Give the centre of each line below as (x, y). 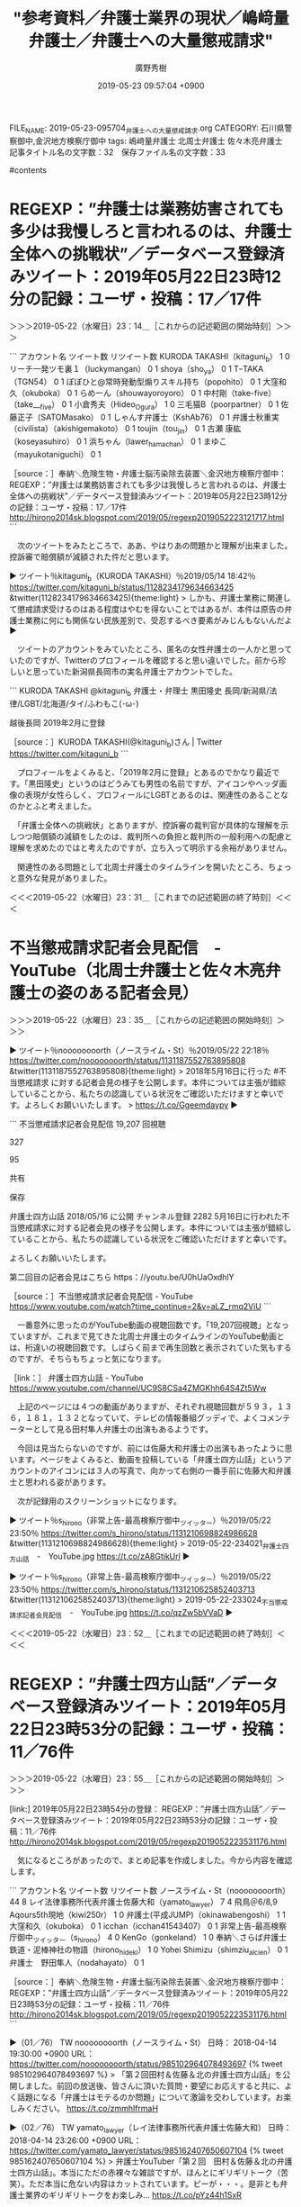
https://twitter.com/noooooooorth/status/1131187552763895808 (128, 1060)
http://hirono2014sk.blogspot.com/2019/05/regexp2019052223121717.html (147, 517)
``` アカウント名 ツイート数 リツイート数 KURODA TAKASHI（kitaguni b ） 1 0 (150, 357)
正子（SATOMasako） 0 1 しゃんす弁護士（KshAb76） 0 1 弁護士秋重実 (148, 417)
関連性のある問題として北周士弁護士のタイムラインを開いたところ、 (142, 867)
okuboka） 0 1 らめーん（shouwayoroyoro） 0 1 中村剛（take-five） (150, 393)
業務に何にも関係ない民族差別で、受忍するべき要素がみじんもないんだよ (159, 620)
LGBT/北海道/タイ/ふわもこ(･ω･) (80, 704)
